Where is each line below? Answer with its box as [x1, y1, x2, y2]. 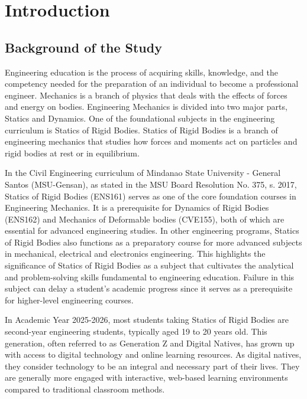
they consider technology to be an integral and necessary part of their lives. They [5, 359, 300, 372]
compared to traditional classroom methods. [5, 383, 165, 395]
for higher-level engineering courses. [5, 293, 134, 306]
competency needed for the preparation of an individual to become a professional [5, 77, 299, 90]
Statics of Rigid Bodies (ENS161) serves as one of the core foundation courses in [5, 189, 296, 202]
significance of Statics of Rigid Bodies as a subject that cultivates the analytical [5, 259, 294, 272]
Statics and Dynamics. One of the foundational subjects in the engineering [5, 112, 275, 124]
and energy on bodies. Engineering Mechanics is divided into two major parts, [5, 100, 287, 113]
